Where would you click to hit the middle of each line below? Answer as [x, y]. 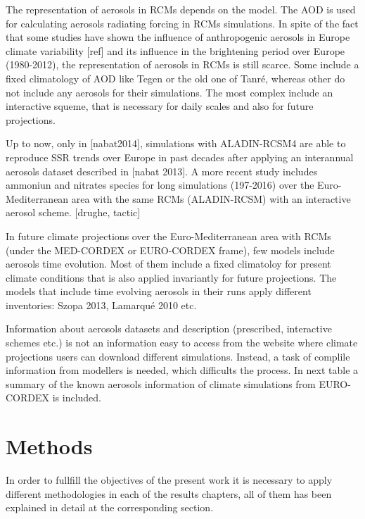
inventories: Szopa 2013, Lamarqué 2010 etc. [101, 305]
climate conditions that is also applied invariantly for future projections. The [171, 277]
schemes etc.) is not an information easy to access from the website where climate [182, 343]
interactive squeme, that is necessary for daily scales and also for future [160, 106]
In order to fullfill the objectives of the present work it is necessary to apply [169, 480]
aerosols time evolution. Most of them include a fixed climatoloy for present [168, 264]
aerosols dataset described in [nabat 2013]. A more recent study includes [162, 171]
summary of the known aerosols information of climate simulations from [161, 383]
